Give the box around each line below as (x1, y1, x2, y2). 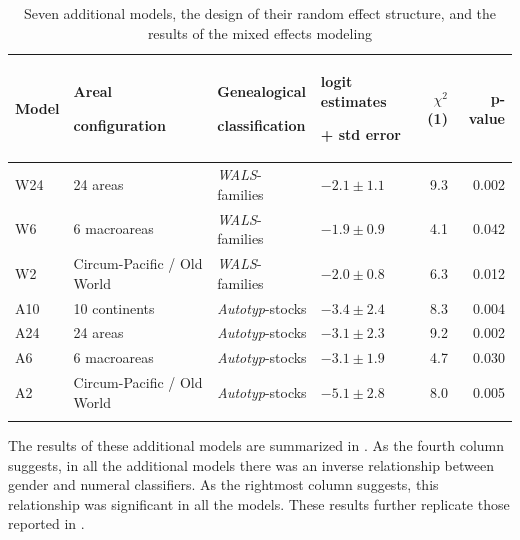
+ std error (320, 124, 401, 145)
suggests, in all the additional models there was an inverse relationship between (8, 454, 494, 475)
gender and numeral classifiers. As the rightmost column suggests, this (8, 474, 439, 495)
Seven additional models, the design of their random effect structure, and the (23, 3, 497, 23)
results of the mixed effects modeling (147, 22, 373, 43)
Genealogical (217, 80, 306, 101)
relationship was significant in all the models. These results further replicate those (8, 493, 510, 514)
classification (217, 114, 306, 135)
